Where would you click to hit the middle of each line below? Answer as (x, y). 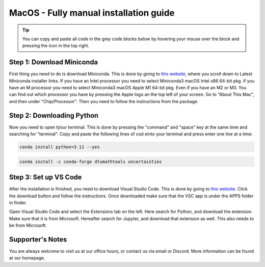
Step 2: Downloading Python (54, 115)
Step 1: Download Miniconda (53, 62)
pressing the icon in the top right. (56, 46)
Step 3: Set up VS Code (45, 177)
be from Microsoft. (28, 225)
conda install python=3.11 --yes (60, 147)
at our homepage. (27, 258)
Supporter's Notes (38, 239)
